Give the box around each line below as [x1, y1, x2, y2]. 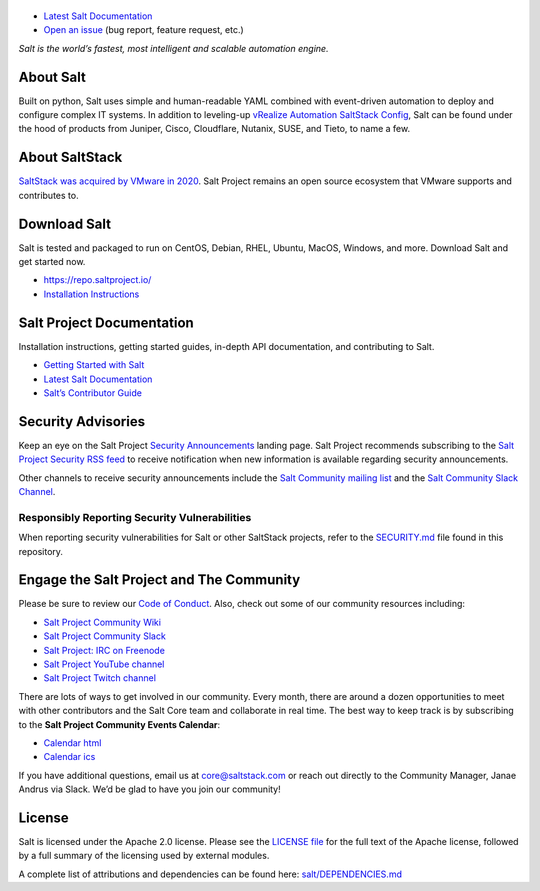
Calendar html [43, 736, 102, 749]
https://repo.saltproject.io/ [43, 274, 152, 286]
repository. [18, 545, 64, 557]
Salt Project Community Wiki [43, 616, 162, 628]
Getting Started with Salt [43, 359, 145, 371]
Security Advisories [18, 413, 145, 430]
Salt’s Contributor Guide [43, 386, 142, 399]
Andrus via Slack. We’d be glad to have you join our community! [18, 783, 282, 795]
